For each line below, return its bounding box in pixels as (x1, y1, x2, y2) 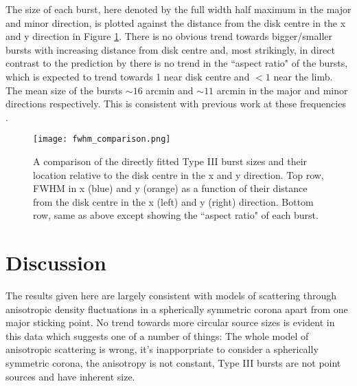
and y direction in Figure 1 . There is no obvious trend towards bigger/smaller (5, 29, 333, 43)
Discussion (5, 248, 106, 277)
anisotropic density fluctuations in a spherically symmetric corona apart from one (5, 301, 348, 316)
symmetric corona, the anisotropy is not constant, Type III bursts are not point (5, 356, 341, 370)
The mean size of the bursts (5, 83, 123, 97)
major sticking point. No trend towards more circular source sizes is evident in (5, 315, 335, 330)
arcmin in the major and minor (216, 83, 348, 97)
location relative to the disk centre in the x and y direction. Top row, (33, 167, 324, 182)
